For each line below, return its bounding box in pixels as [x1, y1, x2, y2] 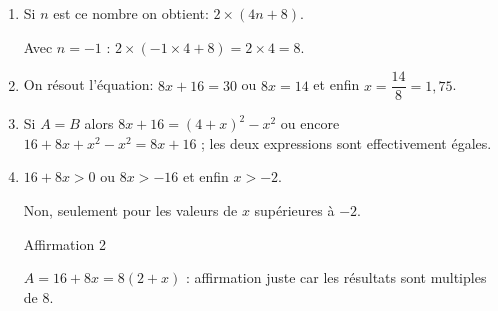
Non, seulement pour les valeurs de [23, 200, 238, 221]
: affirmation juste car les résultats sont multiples [186, 267, 487, 288]
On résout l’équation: [23, 74, 154, 95]
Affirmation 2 [23, 233, 106, 254]
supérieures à [254, 200, 335, 221]
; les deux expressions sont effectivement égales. [201, 132, 492, 153]
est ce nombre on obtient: [53, 3, 209, 23]
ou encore [280, 113, 340, 134]
